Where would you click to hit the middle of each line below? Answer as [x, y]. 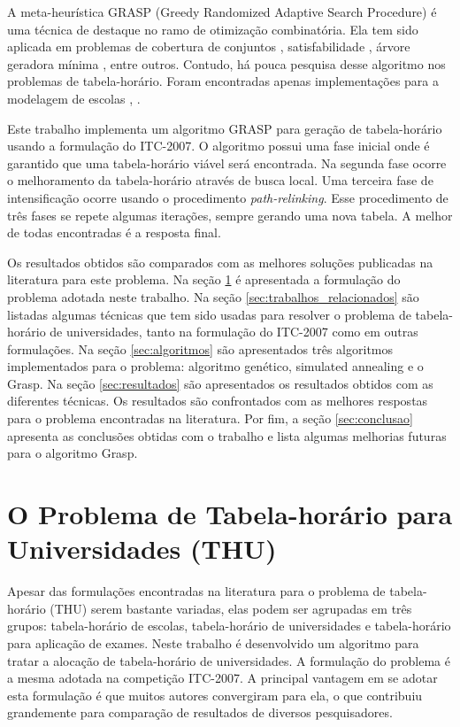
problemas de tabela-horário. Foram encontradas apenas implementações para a [223, 81]
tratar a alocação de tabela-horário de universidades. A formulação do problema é [229, 660]
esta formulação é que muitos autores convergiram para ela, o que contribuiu [215, 695]
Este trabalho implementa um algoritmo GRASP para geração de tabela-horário [225, 128]
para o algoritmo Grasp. [73, 453]
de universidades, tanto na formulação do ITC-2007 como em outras [234, 332]
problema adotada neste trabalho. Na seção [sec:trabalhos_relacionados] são [213, 296]
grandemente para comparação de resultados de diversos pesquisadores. [200, 712]
